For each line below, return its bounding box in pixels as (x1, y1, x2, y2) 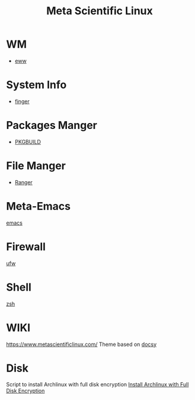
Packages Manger (6, 119, 98, 132)
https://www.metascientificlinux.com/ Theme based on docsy (6, 341, 157, 348)
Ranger (14, 178, 33, 185)
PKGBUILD (14, 138, 41, 145)
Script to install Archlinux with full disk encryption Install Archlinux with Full (6, 381, 189, 388)
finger (14, 97, 30, 105)
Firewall (6, 240, 46, 253)
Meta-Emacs (6, 199, 71, 213)
